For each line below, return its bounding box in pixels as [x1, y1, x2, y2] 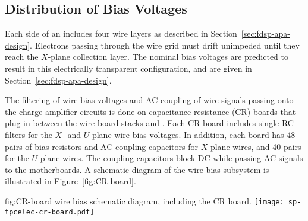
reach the [5, 50, 39, 63]
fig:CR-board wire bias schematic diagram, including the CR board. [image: [5, 194, 284, 207]
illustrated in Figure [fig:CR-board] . [5, 175, 136, 187]
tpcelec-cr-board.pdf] [5, 207, 95, 216]
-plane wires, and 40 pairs [208, 140, 301, 152]
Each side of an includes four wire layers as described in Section [5, 27, 237, 40]
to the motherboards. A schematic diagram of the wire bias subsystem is [5, 163, 269, 175]
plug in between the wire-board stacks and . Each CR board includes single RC [5, 117, 294, 129]
